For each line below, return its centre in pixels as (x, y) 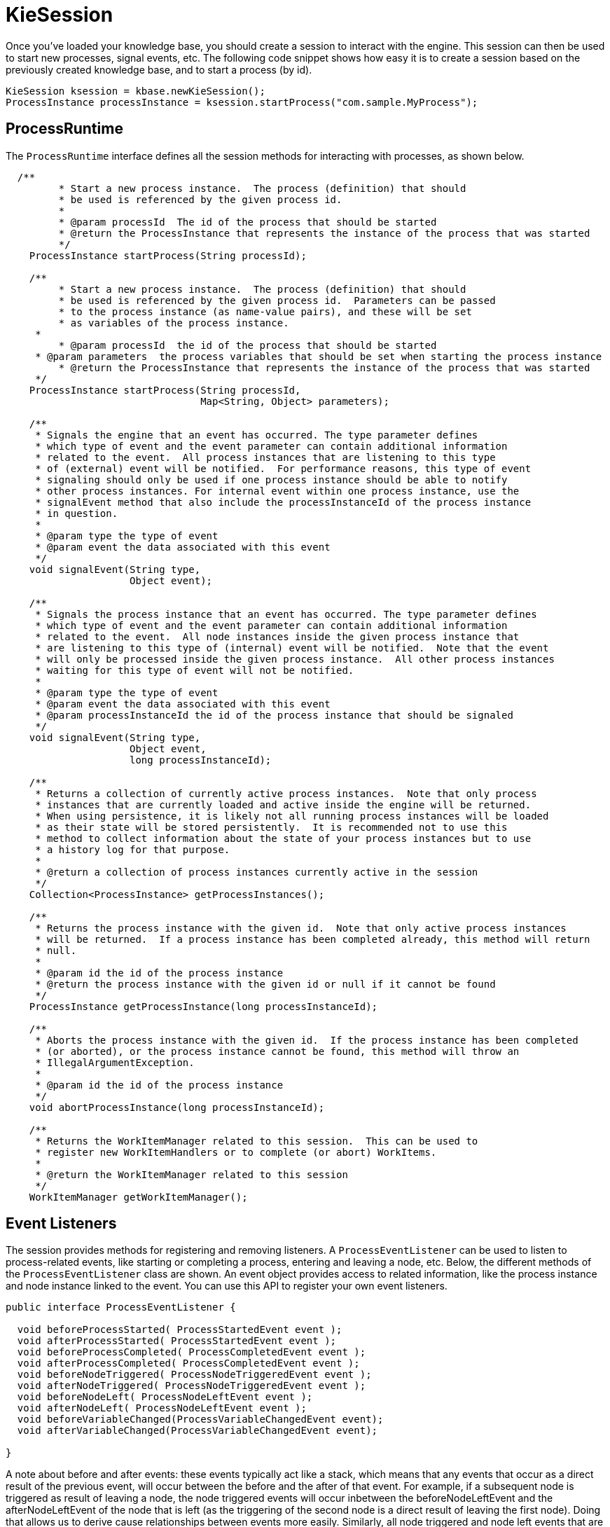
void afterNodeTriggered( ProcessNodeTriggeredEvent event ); (192, 1386)
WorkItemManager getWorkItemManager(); (138, 1197)
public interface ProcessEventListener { (121, 1307)
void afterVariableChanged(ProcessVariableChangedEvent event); (197, 1431)
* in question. (77, 513)
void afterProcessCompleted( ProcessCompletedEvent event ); (188, 1363)
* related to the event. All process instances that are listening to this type (265, 457)
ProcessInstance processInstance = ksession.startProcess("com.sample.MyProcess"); (242, 102)
